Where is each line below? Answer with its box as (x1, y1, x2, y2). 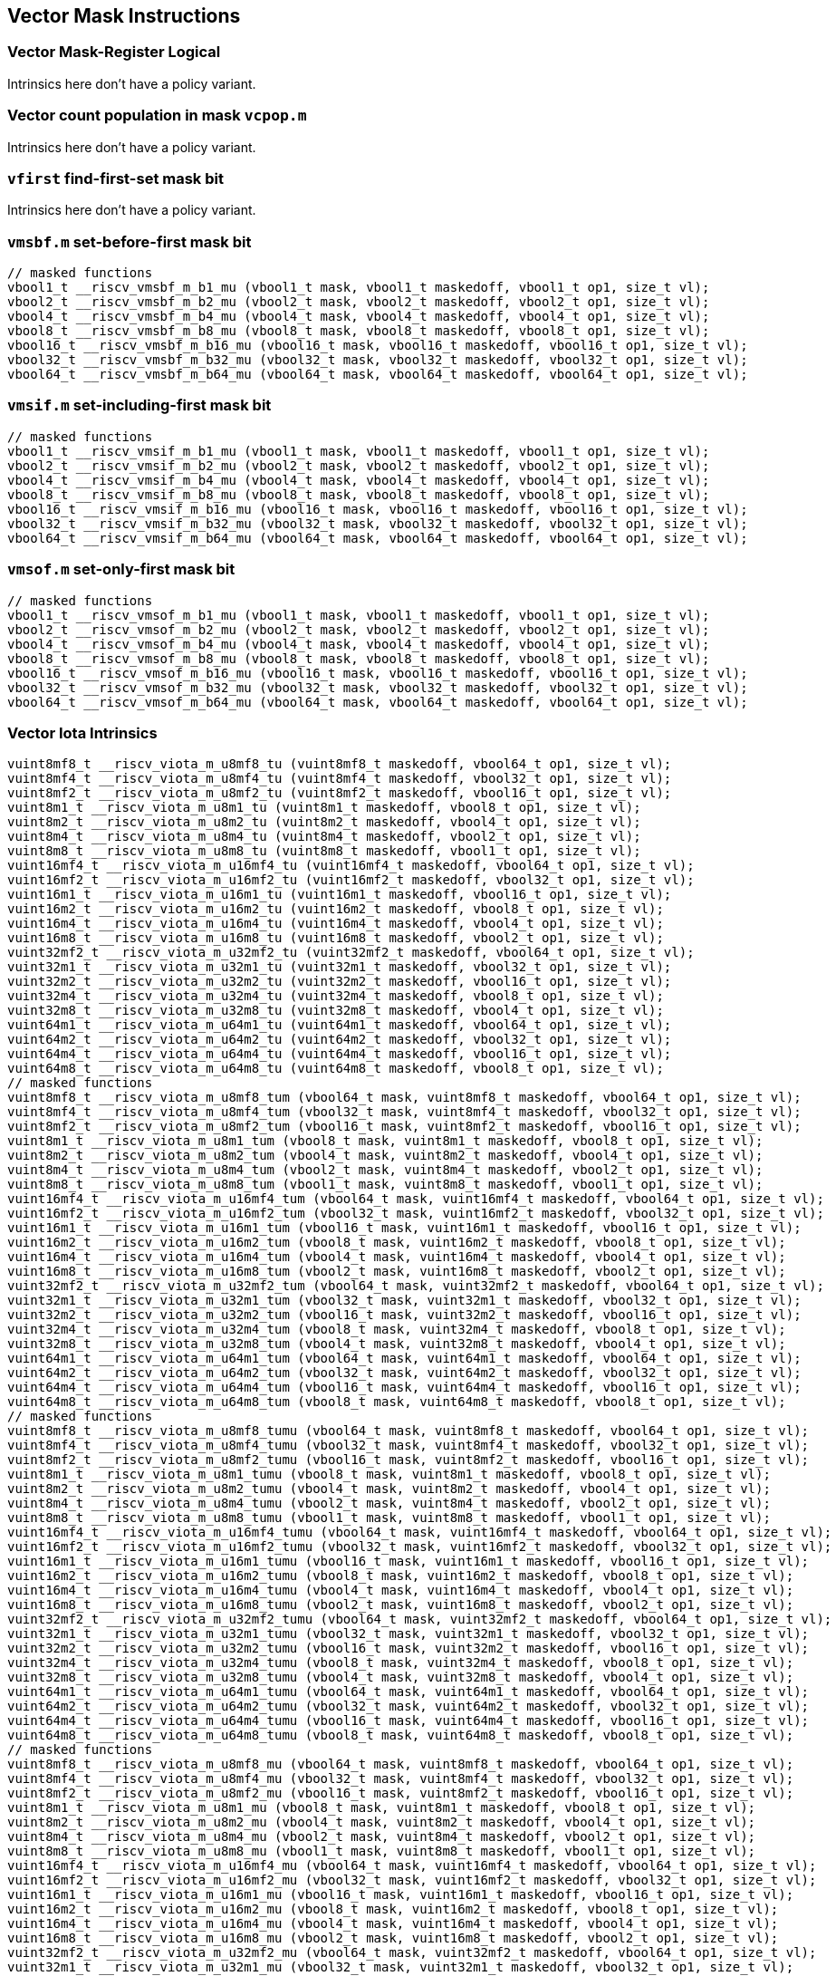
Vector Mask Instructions (7, 5, 241, 27)
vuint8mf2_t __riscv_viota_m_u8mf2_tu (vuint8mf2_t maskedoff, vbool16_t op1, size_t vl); (7, 786, 672, 801)
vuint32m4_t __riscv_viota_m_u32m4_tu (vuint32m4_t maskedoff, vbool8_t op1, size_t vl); (7, 988, 664, 1004)
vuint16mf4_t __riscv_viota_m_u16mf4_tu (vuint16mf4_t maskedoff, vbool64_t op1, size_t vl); (7, 858, 695, 873)
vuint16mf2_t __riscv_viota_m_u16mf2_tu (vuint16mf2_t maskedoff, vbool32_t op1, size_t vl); (7, 872, 695, 888)
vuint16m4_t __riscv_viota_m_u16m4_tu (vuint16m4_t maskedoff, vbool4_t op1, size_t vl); (7, 916, 664, 931)
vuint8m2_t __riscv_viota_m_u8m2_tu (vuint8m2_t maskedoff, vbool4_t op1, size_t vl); (7, 814, 641, 830)
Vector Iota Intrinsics (7, 723, 158, 742)
